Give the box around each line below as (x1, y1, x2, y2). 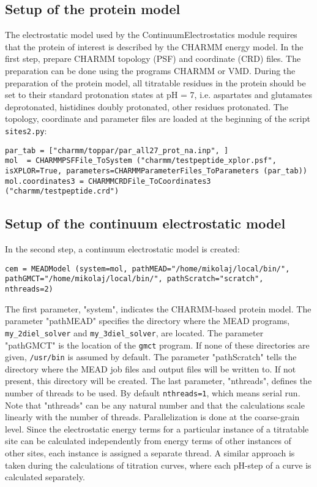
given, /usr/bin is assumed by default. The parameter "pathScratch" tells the (5, 350, 297, 363)
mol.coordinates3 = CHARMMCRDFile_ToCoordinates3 (5, 176, 211, 186)
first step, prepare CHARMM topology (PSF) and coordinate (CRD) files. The (5, 52, 301, 65)
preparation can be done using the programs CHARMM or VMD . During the (5, 64, 296, 77)
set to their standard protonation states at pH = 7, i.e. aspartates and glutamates (5, 88, 312, 101)
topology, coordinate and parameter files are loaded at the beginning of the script (5, 112, 310, 125)
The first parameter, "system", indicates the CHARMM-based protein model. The (5, 302, 311, 315)
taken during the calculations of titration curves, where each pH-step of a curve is (5, 458, 311, 471)
